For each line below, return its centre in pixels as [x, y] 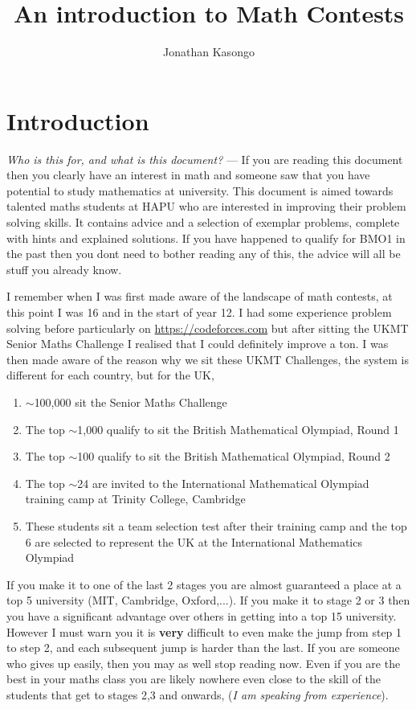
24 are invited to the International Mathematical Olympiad [223, 483]
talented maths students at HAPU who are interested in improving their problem [206, 206]
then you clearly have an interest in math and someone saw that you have [188, 175]
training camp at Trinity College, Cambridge [135, 499]
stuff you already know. [64, 269]
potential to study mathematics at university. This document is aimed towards [200, 190]
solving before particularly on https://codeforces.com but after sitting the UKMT [208, 328]
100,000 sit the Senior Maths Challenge [131, 402]
